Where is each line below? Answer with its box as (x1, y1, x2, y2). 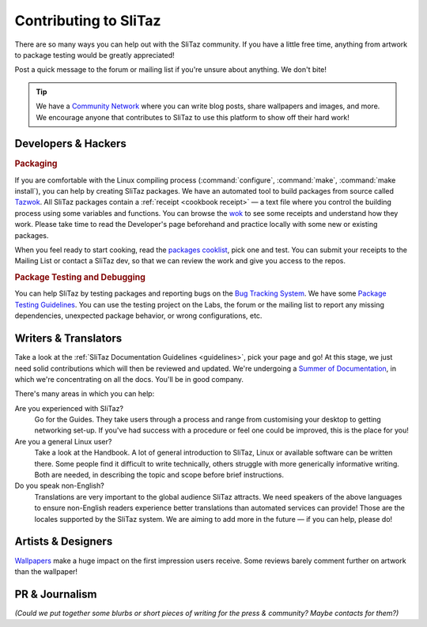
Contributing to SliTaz (14, 12, 161, 29)
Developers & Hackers (14, 137, 127, 150)
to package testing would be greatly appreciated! (14, 50, 176, 59)
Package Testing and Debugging (14, 272, 146, 283)
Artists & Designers (14, 534, 113, 549)
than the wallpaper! (14, 566, 78, 576)
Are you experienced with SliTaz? (14, 403, 124, 413)
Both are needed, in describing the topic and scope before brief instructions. (34, 470, 285, 480)
